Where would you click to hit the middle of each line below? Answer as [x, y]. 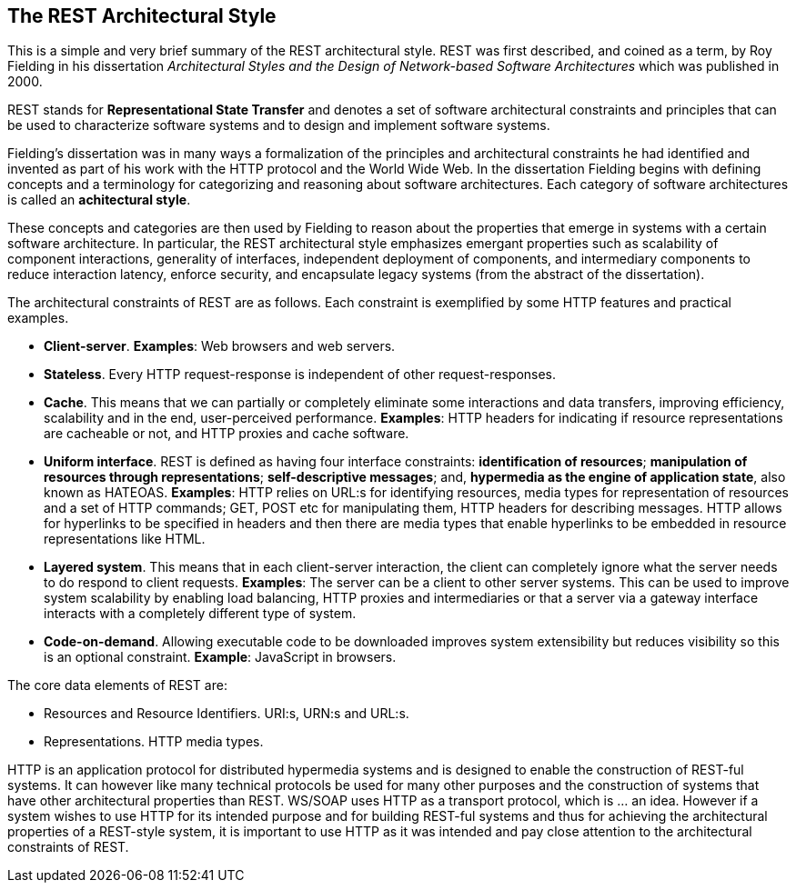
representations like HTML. [125, 539]
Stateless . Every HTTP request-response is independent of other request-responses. [300, 375]
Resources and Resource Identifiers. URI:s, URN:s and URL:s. [227, 714]
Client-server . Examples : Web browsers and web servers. [220, 346]
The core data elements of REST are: [117, 685]
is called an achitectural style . [99, 200]
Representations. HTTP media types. [154, 742]
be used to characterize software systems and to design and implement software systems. [279, 125]
